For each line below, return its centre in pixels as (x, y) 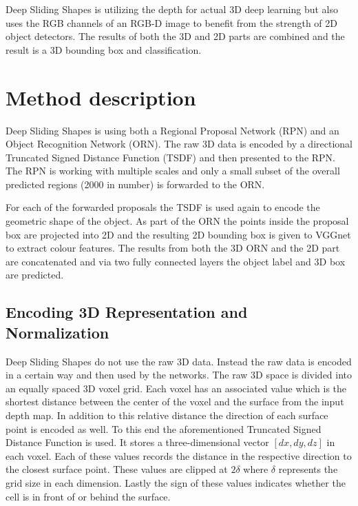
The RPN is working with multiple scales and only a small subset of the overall (173, 171)
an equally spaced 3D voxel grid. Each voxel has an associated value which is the (176, 388)
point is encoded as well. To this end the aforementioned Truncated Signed (164, 428)
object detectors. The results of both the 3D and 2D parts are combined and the (175, 36)
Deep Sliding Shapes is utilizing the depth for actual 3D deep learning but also (172, 9)
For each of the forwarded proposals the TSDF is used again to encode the (163, 207)
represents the (308, 469)
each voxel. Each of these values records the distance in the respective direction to (179, 455)
